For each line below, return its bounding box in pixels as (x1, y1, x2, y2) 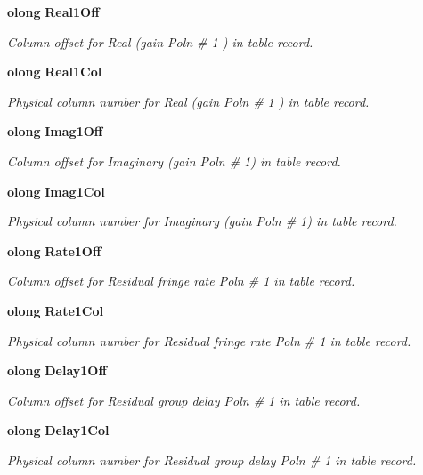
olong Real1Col (7, 62, 102, 81)
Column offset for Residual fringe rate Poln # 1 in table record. (7, 271, 355, 290)
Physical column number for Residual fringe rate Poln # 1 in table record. (7, 331, 411, 350)
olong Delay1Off (7, 361, 107, 380)
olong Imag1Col (7, 181, 105, 200)
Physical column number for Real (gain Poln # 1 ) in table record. (7, 92, 370, 110)
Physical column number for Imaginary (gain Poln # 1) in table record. (7, 212, 397, 230)
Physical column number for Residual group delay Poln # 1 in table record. (7, 450, 417, 469)
